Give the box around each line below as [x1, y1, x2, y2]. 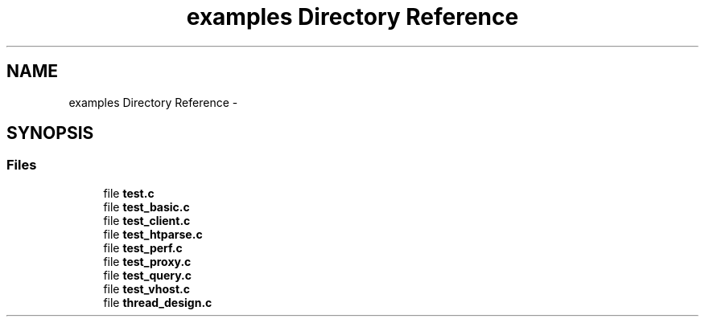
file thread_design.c [103, 295, 212, 309]
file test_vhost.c [103, 281, 190, 296]
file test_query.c [103, 268, 192, 282]
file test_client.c [103, 213, 191, 227]
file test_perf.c [103, 240, 183, 255]
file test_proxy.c [103, 254, 192, 268]
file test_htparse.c [103, 227, 203, 241]
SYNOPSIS [6, 123, 94, 144]
